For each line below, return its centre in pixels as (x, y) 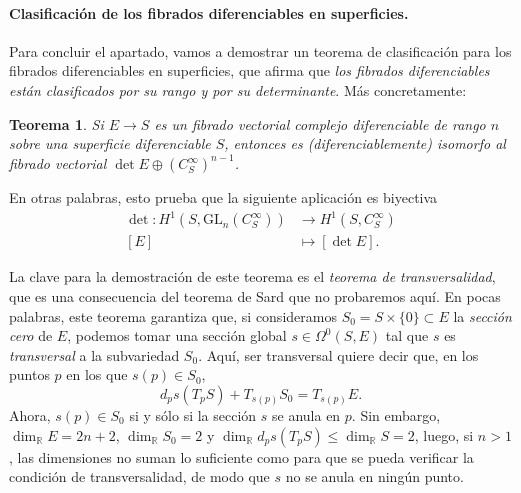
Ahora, (30, 414)
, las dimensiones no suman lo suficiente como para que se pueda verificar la (241, 456)
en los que (97, 374)
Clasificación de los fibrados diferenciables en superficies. (209, 12)
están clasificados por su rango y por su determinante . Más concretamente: (238, 89)
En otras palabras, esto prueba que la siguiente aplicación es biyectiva (223, 197)
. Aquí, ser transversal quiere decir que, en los (338, 354)
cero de (31, 335)
